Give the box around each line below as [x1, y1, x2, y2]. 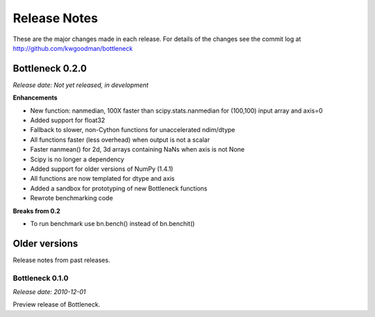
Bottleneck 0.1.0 [12, 273, 69, 283]
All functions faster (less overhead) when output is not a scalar [30, 136, 210, 144]
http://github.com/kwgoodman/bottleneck [12, 44, 133, 52]
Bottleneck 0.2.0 [12, 63, 87, 74]
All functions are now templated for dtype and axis [30, 174, 175, 183]
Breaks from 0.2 [12, 206, 60, 215]
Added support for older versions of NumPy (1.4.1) [30, 164, 174, 173]
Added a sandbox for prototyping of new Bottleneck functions [30, 184, 208, 193]
